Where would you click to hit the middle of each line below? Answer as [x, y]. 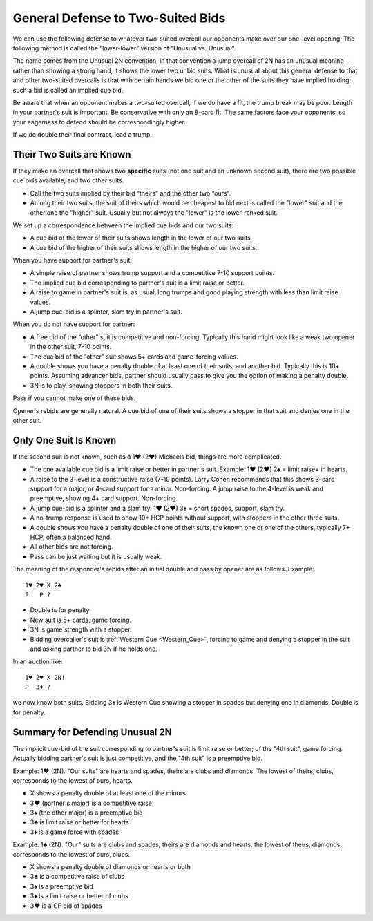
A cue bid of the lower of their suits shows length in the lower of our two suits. [141, 238]
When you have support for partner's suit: [73, 260]
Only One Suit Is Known [65, 440]
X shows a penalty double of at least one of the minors [108, 793]
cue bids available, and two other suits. [68, 180]
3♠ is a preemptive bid [61, 886]
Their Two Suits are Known [72, 154]
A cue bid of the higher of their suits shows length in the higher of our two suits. [144, 247]
